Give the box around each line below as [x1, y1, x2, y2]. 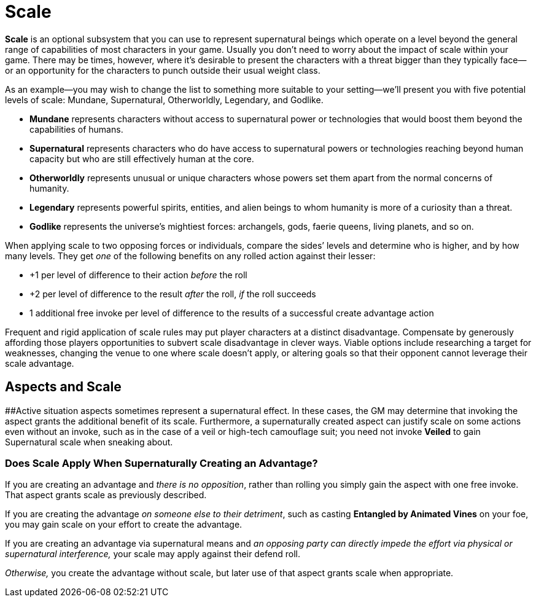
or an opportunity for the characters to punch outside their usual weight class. [5, 64, 320, 76]
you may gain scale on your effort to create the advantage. [5, 519, 243, 530]
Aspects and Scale [5, 379, 122, 395]
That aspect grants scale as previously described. [5, 490, 207, 501]
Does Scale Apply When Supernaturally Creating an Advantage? [5, 456, 318, 469]
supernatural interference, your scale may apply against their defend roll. [5, 549, 301, 560]
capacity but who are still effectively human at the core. [29, 153, 254, 164]
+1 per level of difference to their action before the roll [29, 269, 247, 280]
